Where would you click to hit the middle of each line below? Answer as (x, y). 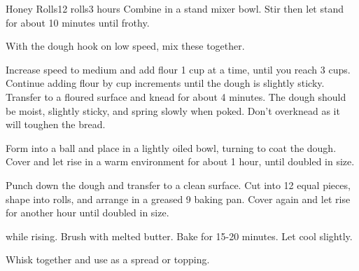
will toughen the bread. (56, 124)
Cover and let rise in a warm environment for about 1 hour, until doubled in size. (180, 161)
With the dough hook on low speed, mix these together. (125, 46)
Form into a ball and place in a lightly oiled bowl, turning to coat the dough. (171, 147)
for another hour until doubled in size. (87, 213)
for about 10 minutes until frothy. (78, 22)
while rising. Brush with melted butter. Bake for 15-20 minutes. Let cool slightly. (179, 236)
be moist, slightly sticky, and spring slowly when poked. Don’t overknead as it (173, 110)
